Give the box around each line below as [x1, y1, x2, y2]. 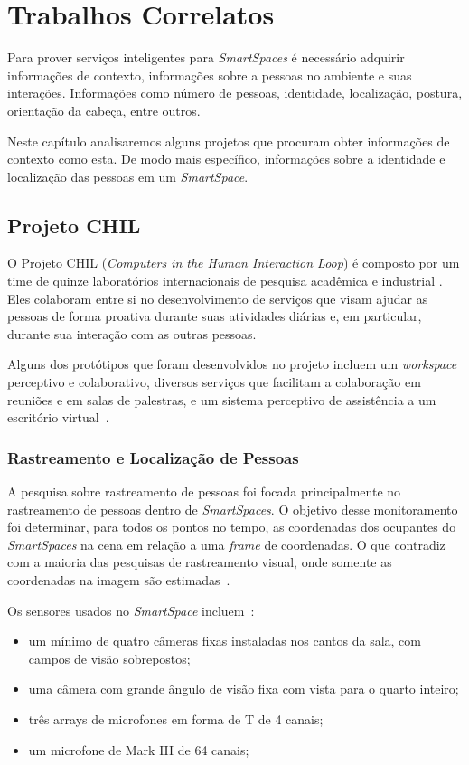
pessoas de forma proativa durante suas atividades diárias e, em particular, [7, 307, 422, 326]
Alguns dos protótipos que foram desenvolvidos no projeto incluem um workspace [7, 354, 457, 373]
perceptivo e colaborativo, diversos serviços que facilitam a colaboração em [7, 373, 421, 392]
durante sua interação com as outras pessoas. [7, 324, 257, 343]
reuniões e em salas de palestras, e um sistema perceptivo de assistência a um [7, 390, 436, 409]
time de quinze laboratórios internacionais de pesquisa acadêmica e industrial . [7, 271, 443, 290]
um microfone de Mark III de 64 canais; [28, 740, 249, 759]
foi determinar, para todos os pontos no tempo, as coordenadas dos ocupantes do [7, 517, 456, 536]
